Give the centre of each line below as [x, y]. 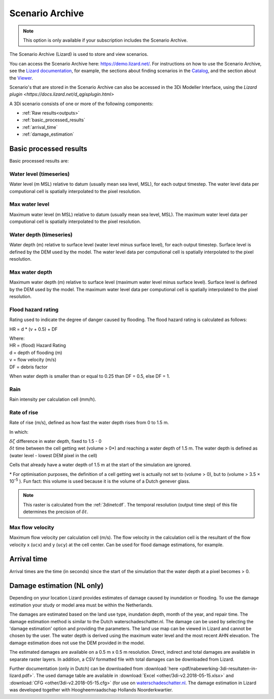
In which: [19, 432]
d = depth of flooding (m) [36, 353]
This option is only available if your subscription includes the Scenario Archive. [105, 40]
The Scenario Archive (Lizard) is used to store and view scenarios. [79, 54]
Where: [17, 338]
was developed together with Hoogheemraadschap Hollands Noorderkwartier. [91, 690]
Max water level [29, 204]
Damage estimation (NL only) [56, 586]
